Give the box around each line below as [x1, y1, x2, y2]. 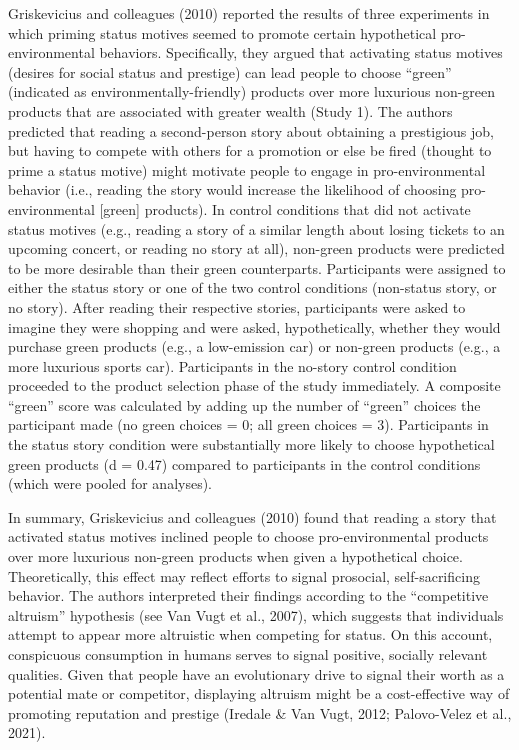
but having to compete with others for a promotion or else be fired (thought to [8, 140, 492, 161]
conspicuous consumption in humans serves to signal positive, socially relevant [8, 644, 488, 664]
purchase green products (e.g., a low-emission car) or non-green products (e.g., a [8, 336, 501, 357]
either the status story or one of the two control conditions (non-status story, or [8, 277, 497, 298]
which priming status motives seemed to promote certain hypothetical [8, 22, 437, 43]
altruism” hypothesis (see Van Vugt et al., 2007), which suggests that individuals [8, 604, 504, 625]
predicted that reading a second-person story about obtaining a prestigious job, [8, 120, 494, 141]
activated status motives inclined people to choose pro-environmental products [8, 526, 489, 547]
